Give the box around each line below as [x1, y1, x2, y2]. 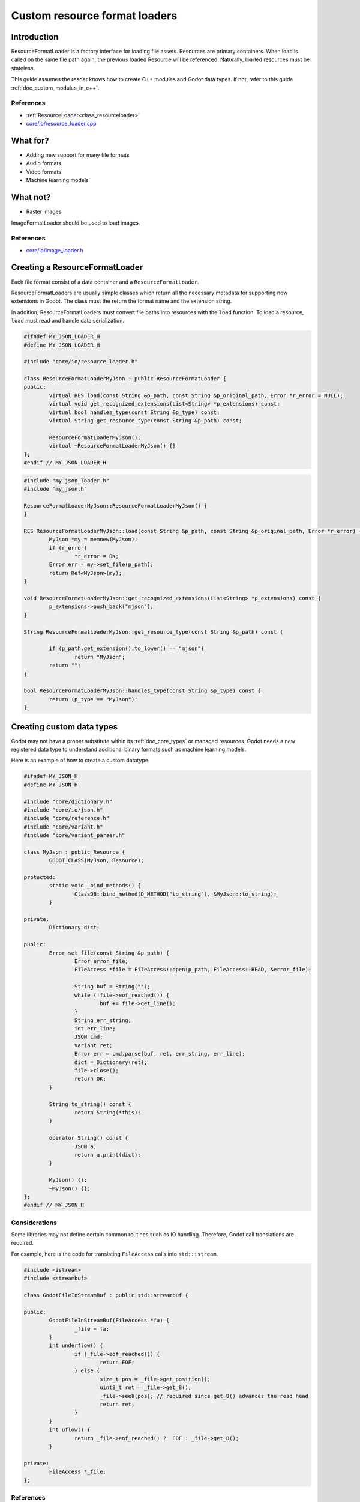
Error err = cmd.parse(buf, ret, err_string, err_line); [74, 1050, 245, 1057]
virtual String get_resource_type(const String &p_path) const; [49, 418, 242, 424]
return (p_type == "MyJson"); [49, 696, 138, 702]
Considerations [11, 1218, 57, 1227]
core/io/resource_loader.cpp [26, 120, 97, 127]
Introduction [11, 32, 59, 42]
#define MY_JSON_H [23, 781, 78, 788]
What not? [11, 192, 51, 202]
